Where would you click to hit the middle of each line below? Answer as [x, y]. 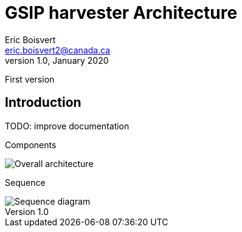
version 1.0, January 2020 [57, 60]
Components [31, 145]
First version [30, 79]
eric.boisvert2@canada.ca [58, 50]
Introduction [43, 103]
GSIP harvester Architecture [121, 13]
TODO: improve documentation [67, 126]
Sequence [25, 182]
